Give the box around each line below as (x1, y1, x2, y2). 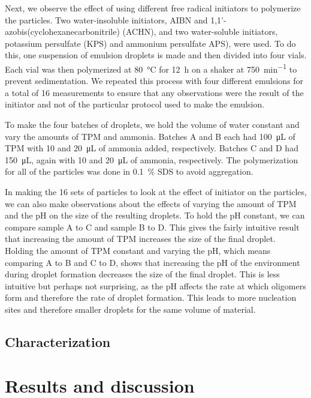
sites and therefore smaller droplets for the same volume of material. (5, 303, 256, 315)
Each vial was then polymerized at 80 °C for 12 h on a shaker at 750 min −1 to (5, 61, 297, 75)
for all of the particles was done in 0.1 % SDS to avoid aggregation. (5, 165, 253, 178)
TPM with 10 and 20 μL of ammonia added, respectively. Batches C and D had (5, 142, 298, 154)
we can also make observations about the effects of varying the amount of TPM (5, 197, 297, 210)
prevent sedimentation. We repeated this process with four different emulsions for (5, 74, 304, 87)
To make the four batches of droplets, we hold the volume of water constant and (5, 118, 300, 130)
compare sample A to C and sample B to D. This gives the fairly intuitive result (5, 220, 300, 233)
